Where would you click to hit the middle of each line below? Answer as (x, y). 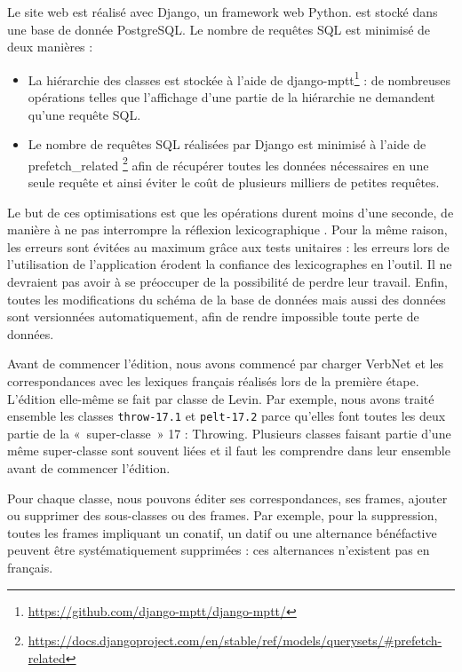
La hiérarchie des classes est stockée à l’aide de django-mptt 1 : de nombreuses (239, 78)
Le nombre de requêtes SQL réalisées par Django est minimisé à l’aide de (227, 144)
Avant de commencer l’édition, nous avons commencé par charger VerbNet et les (226, 364)
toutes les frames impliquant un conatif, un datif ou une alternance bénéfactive (222, 532)
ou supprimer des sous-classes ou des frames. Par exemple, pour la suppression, (223, 515)
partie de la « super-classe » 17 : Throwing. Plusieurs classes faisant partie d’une (229, 433)
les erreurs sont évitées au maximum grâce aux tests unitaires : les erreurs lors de (228, 246)
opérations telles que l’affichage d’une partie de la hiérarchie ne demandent (231, 97)
